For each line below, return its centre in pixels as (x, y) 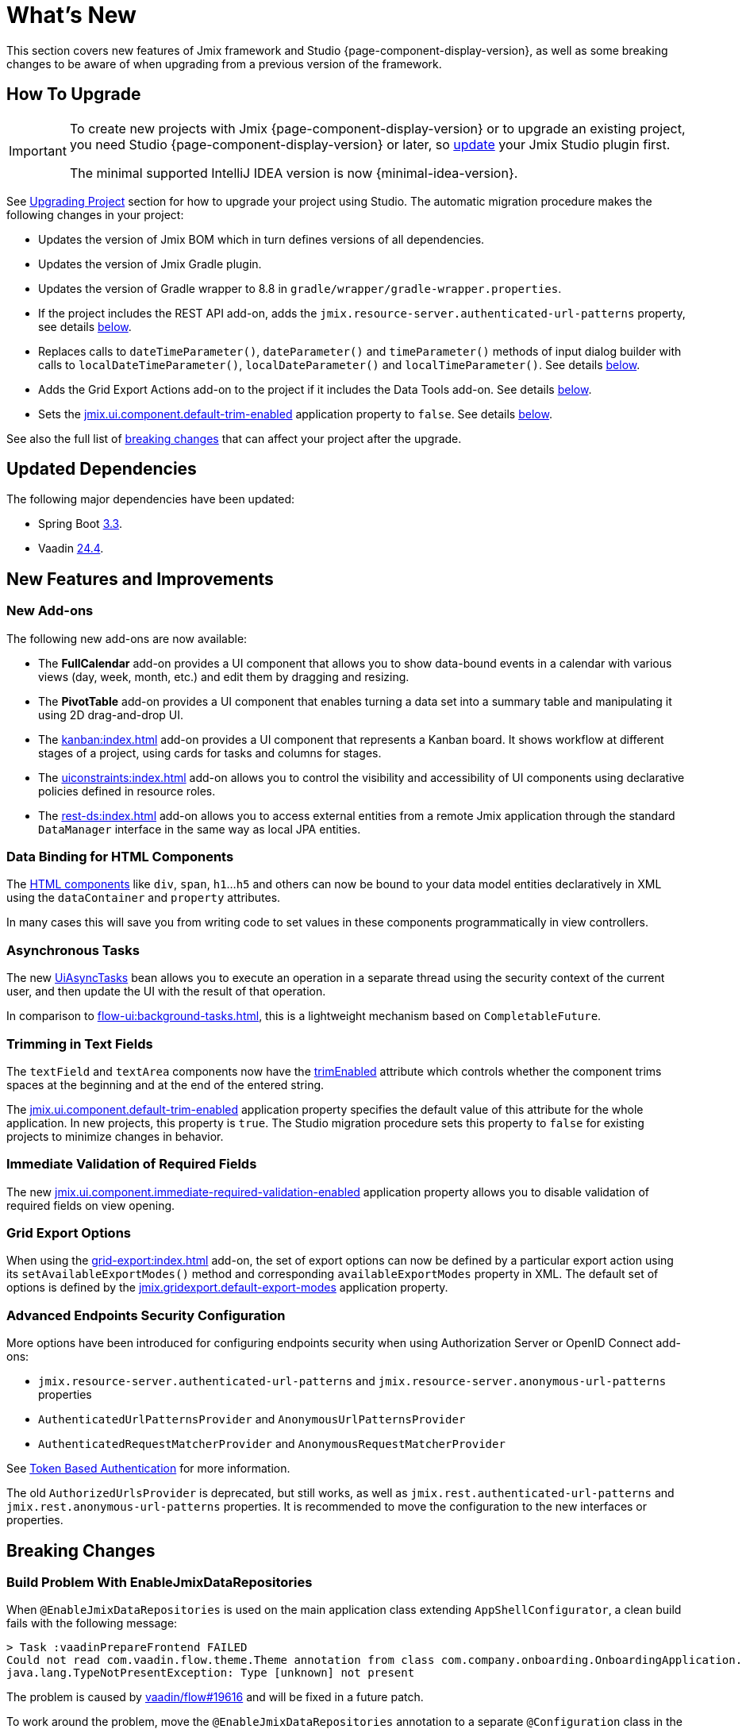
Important (38, 150)
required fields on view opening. (91, 1205)
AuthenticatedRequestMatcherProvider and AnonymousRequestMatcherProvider (272, 1444)
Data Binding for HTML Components (120, 857)
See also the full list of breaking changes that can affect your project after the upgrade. (234, 438)
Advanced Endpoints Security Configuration (146, 1315)
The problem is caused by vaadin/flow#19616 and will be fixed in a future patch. (215, 1697)
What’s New (71, 15)
